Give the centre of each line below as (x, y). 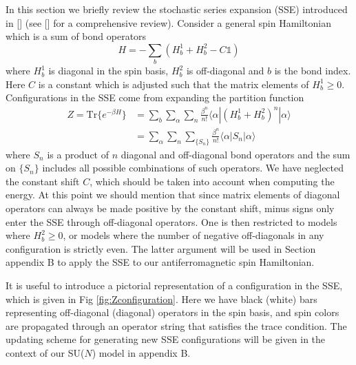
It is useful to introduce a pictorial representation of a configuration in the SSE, (174, 285)
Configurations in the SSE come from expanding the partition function (155, 97)
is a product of (78, 154)
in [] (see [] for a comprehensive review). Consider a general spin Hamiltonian (168, 22)
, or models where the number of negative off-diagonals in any (193, 235)
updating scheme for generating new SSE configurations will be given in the (166, 339)
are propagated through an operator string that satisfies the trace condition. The (176, 325)
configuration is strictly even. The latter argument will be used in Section (161, 248)
